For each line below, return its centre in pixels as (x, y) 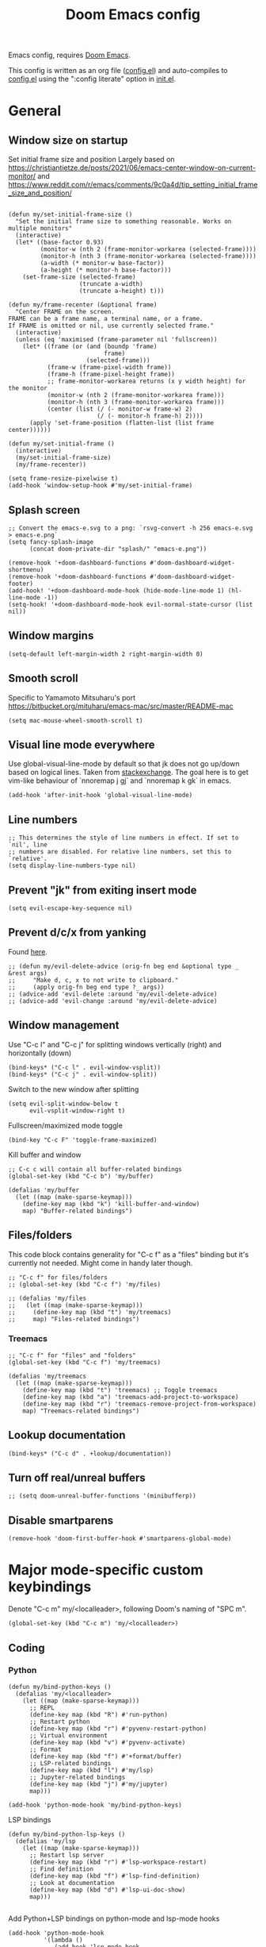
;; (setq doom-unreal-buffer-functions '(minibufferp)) (102, 1496)
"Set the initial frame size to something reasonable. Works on (123, 222)
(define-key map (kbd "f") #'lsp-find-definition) (114, 1876)
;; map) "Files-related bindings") (74, 1319)
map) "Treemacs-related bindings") (81, 1411)
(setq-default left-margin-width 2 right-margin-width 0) (106, 654)
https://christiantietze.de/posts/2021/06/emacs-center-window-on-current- (132, 168)
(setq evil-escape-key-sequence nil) (70, 908)
